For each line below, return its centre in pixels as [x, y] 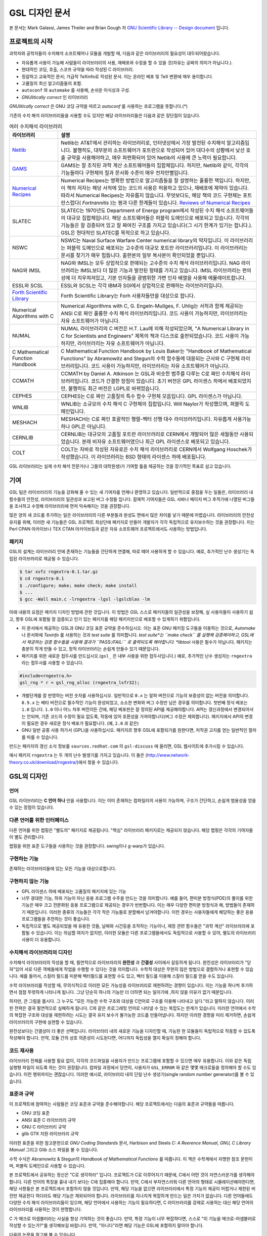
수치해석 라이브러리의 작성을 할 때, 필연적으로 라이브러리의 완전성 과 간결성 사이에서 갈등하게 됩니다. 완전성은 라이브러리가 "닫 [130, 962]
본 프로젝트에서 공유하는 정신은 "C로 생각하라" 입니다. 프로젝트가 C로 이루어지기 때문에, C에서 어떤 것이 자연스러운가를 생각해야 [132, 1175]
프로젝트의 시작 [31, 42]
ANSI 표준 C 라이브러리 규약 [49, 1120]
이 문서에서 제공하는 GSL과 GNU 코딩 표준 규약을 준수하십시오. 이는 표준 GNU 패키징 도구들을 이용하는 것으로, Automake [138, 628]
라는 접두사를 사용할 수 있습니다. [53, 663]
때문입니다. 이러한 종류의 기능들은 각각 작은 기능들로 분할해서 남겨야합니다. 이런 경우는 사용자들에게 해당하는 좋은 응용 [140, 912]
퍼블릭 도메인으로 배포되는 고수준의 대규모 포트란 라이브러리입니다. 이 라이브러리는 [157, 248]
